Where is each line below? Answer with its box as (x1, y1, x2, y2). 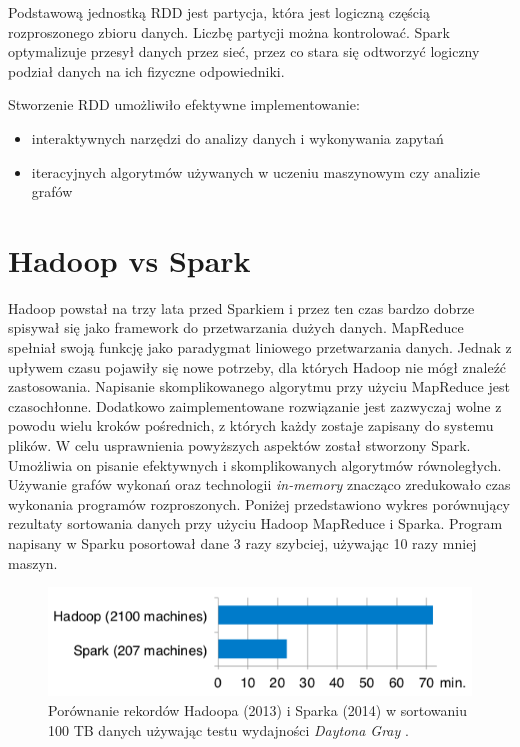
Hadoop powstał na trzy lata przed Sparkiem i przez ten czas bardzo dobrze (8, 297, 475, 318)
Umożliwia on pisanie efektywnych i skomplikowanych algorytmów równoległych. (8, 454, 502, 475)
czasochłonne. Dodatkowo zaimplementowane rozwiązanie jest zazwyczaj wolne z (8, 395, 502, 416)
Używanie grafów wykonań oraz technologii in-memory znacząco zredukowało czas (8, 474, 511, 495)
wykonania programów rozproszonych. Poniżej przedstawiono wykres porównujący (8, 493, 510, 514)
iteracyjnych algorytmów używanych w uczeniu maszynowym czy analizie (31, 161, 480, 182)
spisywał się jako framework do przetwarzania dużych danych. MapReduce (8, 317, 464, 338)
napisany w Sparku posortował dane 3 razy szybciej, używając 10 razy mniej (8, 533, 477, 553)
